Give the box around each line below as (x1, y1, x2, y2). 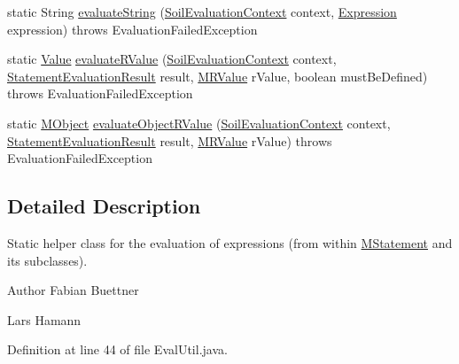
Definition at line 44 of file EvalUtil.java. (7, 340, 228, 359)
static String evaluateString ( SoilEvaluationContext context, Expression (7, 3, 397, 20)
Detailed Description (7, 192, 201, 220)
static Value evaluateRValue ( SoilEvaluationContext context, (7, 50, 337, 68)
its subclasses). (7, 251, 88, 269)
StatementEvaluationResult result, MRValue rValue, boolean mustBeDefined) (7, 66, 428, 85)
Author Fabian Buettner (7, 281, 139, 299)
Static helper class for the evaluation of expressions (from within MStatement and (7, 233, 453, 252)
